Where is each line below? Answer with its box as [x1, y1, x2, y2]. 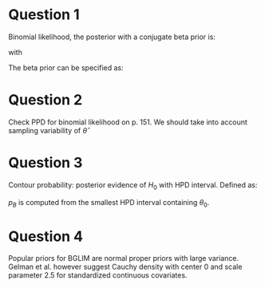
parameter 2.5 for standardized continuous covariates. [8, 270, 188, 280]
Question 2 [8, 91, 83, 109]
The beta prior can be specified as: [8, 62, 124, 73]
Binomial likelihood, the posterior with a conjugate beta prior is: [8, 32, 216, 41]
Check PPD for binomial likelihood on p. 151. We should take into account [8, 117, 247, 127]
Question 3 [8, 154, 83, 172]
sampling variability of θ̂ [8, 125, 88, 135]
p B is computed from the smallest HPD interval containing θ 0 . [8, 197, 210, 209]
